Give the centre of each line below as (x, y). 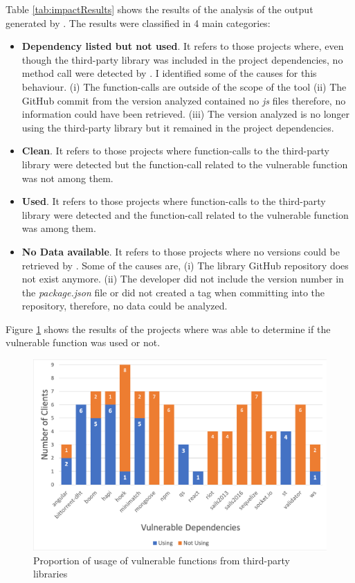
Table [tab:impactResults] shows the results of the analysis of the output (160, 9)
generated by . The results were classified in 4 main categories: (138, 23)
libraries (51, 574)
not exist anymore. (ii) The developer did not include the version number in (183, 279)
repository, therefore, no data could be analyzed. (125, 306)
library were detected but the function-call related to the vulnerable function (185, 164)
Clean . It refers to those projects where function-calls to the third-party (175, 151)
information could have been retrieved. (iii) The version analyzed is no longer (186, 114)
